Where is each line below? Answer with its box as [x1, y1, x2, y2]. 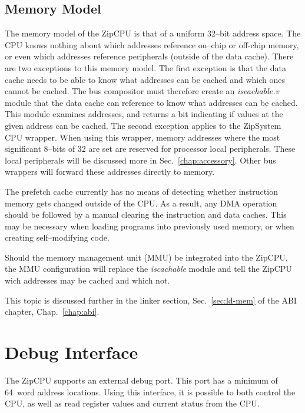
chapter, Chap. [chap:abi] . [5, 305, 100, 318]
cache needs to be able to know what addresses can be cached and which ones [5, 73, 285, 85]
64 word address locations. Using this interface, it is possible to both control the [5, 385, 296, 398]
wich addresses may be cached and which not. [5, 274, 170, 287]
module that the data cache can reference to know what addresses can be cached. [5, 96, 298, 108]
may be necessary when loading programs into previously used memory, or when [5, 219, 294, 232]
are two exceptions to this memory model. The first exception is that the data [5, 61, 286, 74]
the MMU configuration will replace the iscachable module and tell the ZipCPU [5, 262, 292, 275]
